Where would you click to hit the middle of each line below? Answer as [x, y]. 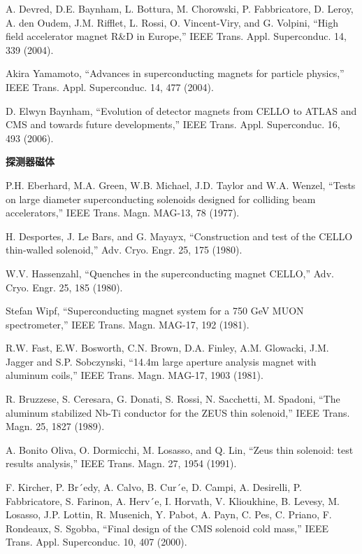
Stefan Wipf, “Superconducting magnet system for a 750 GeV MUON [155, 311]
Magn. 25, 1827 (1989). [55, 426]
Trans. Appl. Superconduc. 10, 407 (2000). [96, 542]
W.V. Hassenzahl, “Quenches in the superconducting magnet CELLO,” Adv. [170, 273]
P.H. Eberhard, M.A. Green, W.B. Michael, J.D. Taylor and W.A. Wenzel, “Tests [181, 185]
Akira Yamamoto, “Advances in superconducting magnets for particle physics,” [175, 73]
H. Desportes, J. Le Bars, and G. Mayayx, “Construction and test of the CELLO [179, 236]
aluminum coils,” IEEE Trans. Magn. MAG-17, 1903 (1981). [135, 375]
